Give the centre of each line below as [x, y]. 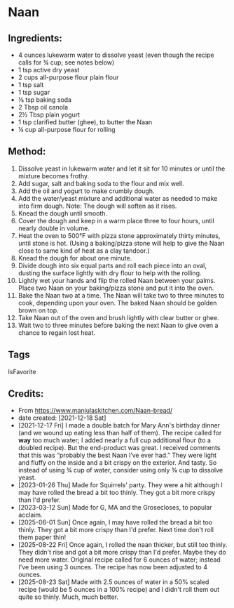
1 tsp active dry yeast [49, 70]
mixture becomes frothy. [54, 176]
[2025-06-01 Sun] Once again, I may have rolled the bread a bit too [115, 522]
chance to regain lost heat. [57, 332]
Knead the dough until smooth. [63, 213]
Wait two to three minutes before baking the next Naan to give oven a [118, 325]
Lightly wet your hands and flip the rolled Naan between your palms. [117, 280]
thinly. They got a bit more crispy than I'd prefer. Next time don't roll [116, 530]
